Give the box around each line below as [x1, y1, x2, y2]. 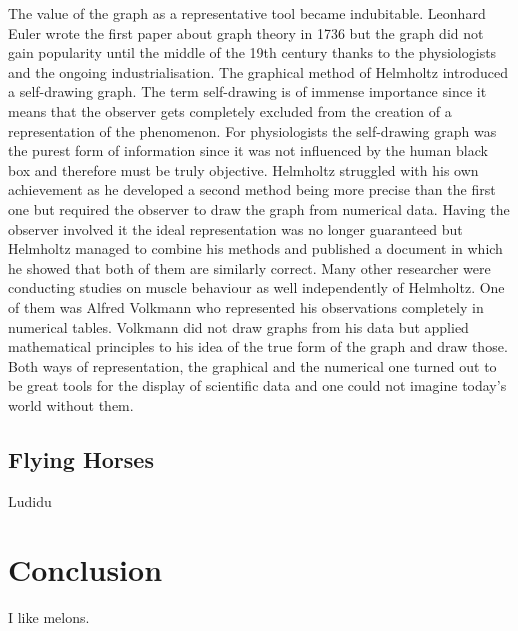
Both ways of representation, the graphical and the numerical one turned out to [8, 355, 497, 376]
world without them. [8, 394, 134, 415]
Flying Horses [8, 443, 154, 474]
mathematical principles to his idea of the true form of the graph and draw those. [8, 336, 508, 357]
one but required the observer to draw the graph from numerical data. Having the [8, 198, 510, 219]
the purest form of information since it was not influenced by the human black [8, 140, 488, 161]
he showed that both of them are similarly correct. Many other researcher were [8, 257, 491, 278]
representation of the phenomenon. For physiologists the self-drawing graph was [8, 120, 497, 141]
